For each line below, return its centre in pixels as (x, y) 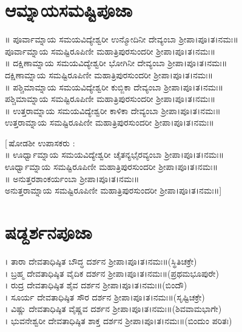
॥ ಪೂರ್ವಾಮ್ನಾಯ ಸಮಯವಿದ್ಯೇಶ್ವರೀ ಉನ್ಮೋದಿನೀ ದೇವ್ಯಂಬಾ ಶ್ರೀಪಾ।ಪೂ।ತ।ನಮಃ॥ (122, 39)
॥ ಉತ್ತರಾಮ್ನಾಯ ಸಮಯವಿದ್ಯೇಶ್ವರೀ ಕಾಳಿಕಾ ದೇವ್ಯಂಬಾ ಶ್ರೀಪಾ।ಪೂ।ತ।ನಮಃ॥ (113, 110)
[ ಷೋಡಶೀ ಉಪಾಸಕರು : (40, 142)
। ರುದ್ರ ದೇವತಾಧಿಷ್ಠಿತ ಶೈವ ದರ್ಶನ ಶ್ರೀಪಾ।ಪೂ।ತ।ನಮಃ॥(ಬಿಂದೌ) (96, 285)
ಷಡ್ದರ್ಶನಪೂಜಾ (49, 232)
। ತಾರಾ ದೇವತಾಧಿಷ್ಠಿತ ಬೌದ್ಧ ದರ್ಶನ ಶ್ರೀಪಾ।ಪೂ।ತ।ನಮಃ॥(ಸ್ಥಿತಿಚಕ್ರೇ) (101, 261)
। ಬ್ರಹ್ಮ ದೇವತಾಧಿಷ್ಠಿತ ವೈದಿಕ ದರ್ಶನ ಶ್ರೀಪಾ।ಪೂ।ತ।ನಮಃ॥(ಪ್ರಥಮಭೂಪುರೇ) (112, 273)
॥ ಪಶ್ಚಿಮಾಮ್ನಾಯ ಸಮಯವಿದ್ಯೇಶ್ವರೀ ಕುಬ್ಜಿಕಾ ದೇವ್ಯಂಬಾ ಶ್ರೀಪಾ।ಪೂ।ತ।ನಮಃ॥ (114, 86)
